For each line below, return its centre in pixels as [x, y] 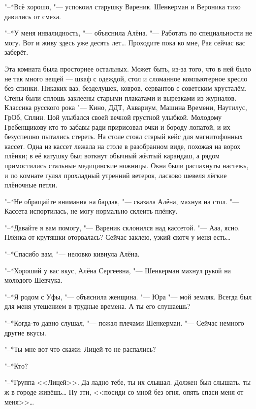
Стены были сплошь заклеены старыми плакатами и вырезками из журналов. [121, 97]
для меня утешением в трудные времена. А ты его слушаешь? [97, 306]
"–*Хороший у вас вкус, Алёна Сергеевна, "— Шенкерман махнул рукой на [118, 270]
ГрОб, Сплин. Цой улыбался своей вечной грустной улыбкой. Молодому [113, 117]
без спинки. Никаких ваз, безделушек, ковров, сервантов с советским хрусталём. [126, 88]
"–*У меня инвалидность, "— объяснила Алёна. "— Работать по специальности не [128, 33]
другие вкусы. [25, 332]
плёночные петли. [31, 185]
